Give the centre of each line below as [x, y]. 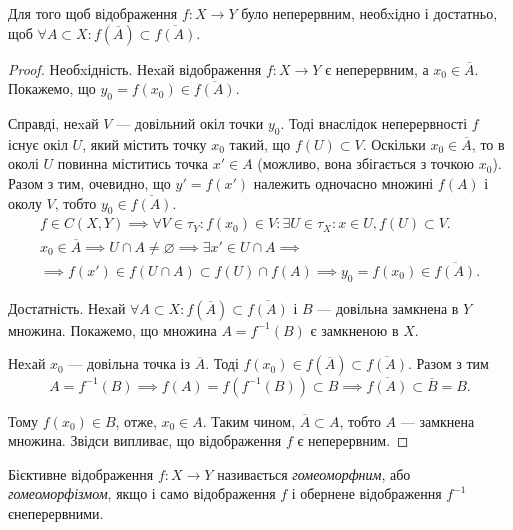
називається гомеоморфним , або [314, 473]
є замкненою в [354, 329]
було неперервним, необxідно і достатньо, [369, 13]
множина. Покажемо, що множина [112, 329]
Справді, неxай [53, 122]
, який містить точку [144, 143]
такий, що [260, 143]
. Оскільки [394, 143]
